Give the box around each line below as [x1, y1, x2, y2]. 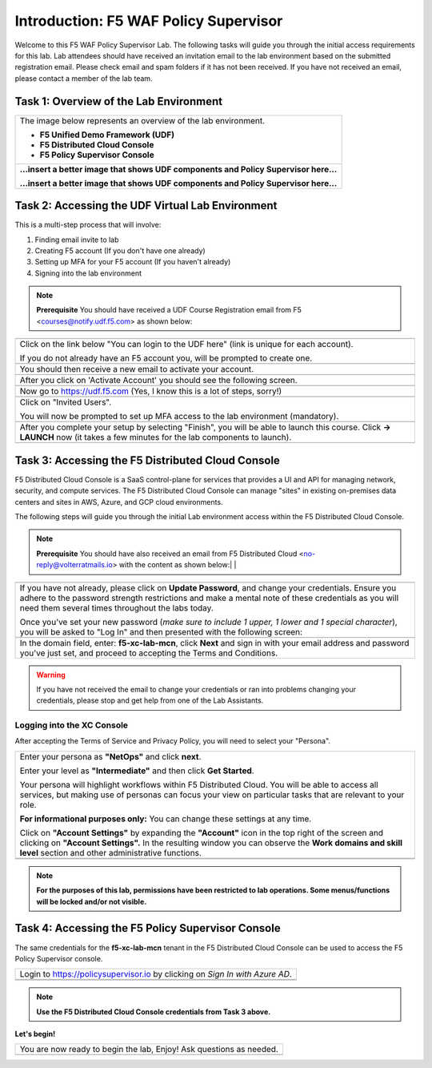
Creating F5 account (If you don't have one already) [34, 245, 206, 256]
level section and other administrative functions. [19, 847, 202, 858]
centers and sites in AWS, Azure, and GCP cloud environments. [14, 497, 223, 506]
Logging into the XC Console [14, 719, 128, 731]
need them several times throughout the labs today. [19, 602, 214, 613]
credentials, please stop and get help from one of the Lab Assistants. [36, 695, 264, 705]
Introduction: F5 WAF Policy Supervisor [14, 12, 283, 30]
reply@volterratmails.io [36, 560, 114, 570]
